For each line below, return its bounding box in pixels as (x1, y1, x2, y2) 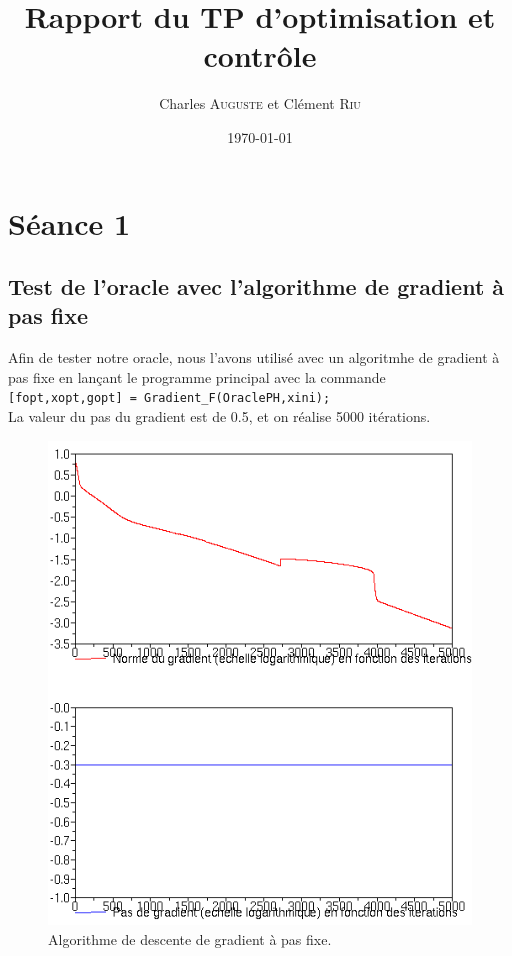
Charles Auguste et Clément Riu (159, 93, 361, 114)
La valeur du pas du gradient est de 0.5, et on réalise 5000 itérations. (8, 406, 431, 427)
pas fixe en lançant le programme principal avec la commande (8, 366, 386, 387)
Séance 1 (8, 202, 131, 243)
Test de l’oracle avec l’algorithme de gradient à (8, 271, 505, 302)
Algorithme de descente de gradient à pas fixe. (48, 928, 332, 949)
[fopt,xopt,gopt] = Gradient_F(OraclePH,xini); (8, 391, 331, 406)
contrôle (203, 35, 317, 76)
